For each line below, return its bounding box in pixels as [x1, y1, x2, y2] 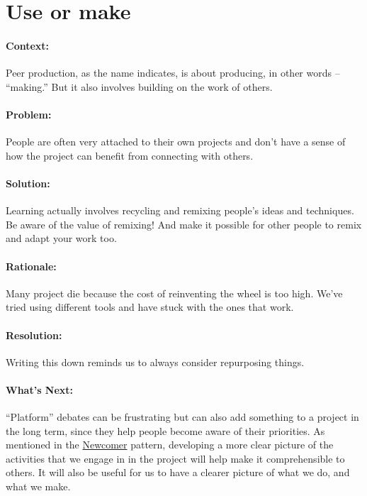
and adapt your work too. [6, 231, 117, 246]
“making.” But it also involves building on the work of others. [6, 79, 273, 94]
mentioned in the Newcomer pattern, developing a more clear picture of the [6, 437, 334, 452]
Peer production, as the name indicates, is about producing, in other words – [6, 65, 340, 80]
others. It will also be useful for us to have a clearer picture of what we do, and [6, 465, 350, 480]
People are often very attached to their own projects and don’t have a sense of [6, 134, 346, 149]
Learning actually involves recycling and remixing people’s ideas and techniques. [6, 203, 354, 218]
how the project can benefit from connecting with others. [6, 148, 254, 162]
